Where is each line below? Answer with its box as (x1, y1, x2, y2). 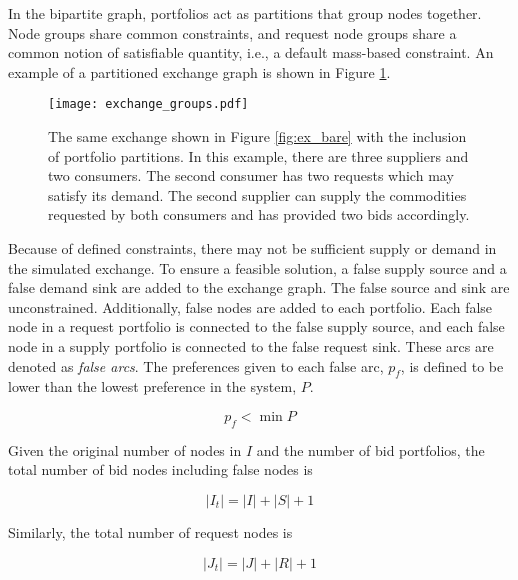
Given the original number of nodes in (8, 439, 242, 460)
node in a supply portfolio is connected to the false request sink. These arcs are (8, 335, 494, 356)
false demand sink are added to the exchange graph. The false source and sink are (8, 277, 510, 298)
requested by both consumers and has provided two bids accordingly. (48, 204, 470, 225)
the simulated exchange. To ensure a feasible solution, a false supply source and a (8, 257, 507, 278)
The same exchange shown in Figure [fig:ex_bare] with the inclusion (48, 126, 467, 147)
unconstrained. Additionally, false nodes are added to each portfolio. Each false (8, 296, 493, 317)
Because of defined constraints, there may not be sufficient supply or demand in (8, 238, 497, 258)
